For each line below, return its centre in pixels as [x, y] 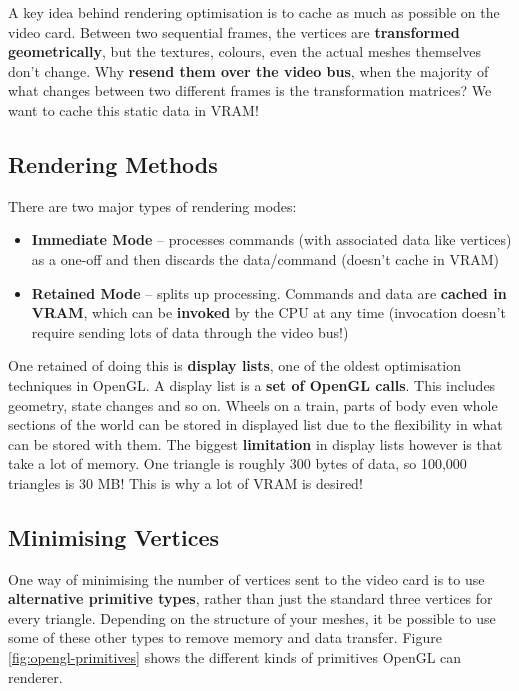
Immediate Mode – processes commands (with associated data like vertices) [271, 239]
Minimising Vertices [114, 536]
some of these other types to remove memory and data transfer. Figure [225, 637]
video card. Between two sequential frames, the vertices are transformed [234, 31]
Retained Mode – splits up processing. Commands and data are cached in [269, 292]
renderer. [35, 676]
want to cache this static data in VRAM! [133, 109]
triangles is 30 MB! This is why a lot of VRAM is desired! [185, 482]
